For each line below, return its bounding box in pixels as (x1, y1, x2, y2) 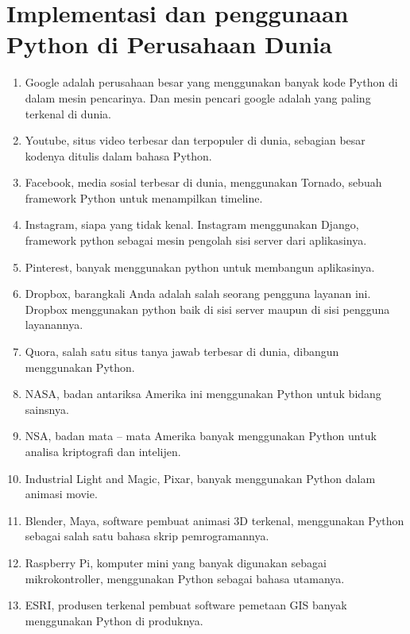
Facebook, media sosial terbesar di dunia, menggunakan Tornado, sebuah (25, 174, 382, 191)
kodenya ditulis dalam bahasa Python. (25, 147, 212, 164)
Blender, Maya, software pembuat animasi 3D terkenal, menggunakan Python (25, 512, 404, 528)
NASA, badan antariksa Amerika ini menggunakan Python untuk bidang (25, 385, 381, 402)
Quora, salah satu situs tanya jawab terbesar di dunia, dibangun (25, 343, 339, 360)
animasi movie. (25, 485, 98, 502)
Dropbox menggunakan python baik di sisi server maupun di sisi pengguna (25, 300, 390, 317)
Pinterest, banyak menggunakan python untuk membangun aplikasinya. (25, 258, 375, 275)
